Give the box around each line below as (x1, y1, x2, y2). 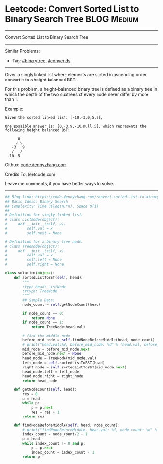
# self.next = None (5, 230, 62, 236)
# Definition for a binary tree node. (5, 239, 83, 244)
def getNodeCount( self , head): (14, 387, 77, 392)
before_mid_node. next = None (22, 352, 81, 356)
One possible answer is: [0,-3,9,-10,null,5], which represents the (5, 124, 147, 128)
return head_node (22, 378, 57, 384)
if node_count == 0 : (22, 311, 64, 316)
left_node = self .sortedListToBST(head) (22, 360, 105, 365)
